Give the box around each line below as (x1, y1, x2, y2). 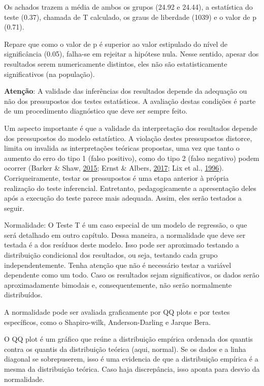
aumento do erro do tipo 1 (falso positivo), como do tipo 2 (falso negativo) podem (4, 152, 259, 163)
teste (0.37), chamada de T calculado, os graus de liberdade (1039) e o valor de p (4, 11, 256, 22)
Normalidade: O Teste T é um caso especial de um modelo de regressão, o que (4, 219, 247, 230)
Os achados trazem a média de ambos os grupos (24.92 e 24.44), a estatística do (4, 2, 253, 12)
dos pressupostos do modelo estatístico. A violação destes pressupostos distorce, (4, 132, 252, 143)
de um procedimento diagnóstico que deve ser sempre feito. (4, 105, 188, 116)
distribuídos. (4, 289, 43, 300)
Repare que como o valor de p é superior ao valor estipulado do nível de (4, 38, 227, 49)
